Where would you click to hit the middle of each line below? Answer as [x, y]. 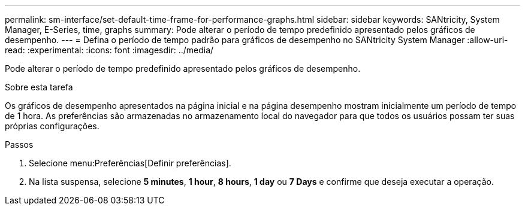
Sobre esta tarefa [39, 87]
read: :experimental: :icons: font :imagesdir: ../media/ [109, 50]
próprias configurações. [52, 126]
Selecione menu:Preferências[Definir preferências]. [130, 163]
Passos [19, 144]
